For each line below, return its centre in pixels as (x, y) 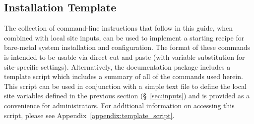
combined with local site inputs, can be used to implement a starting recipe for (124, 37)
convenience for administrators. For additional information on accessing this (119, 105)
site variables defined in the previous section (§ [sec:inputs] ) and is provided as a (127, 96)
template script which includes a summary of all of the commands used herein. (124, 76)
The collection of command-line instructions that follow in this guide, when (119, 28)
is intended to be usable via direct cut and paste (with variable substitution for (125, 57)
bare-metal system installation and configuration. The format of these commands (127, 47)
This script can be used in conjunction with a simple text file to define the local (125, 86)
